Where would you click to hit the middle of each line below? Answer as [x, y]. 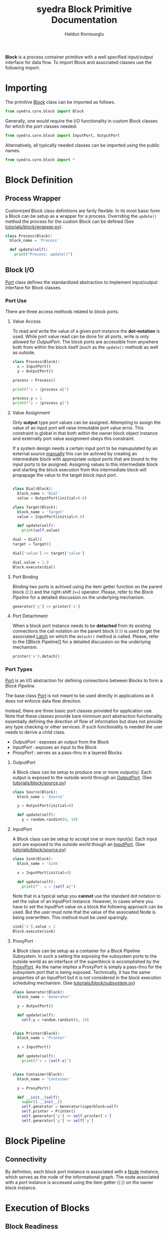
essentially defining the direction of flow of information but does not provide [84, 721]
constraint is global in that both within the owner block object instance [85, 433]
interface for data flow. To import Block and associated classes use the [78, 62]
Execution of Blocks [47, 1208]
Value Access [27, 322]
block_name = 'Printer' [42, 1038]
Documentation [84, 20]
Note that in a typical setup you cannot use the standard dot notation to [87, 896]
